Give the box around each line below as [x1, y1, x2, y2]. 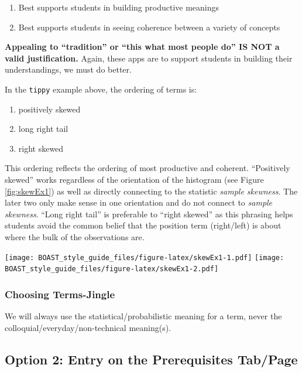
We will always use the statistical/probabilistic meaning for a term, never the [5, 310, 282, 322]
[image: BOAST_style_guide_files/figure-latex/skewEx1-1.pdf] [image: [5, 253, 284, 262]
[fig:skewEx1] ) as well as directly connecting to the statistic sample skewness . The [5, 185, 298, 197]
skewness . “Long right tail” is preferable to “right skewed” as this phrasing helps [5, 207, 293, 220]
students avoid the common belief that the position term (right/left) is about [5, 219, 282, 231]
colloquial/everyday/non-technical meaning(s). [5, 321, 171, 333]
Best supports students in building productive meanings [18, 1, 219, 13]
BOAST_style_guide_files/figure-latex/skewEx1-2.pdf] [5, 265, 219, 274]
